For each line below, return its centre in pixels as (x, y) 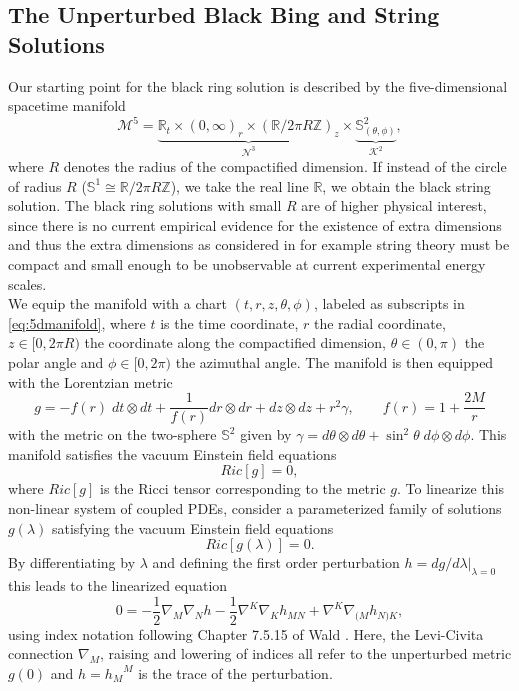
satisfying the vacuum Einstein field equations (192, 527)
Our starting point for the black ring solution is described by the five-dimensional (258, 85)
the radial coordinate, (379, 322)
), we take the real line (239, 185)
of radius (35, 185)
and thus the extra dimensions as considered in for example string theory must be (259, 244)
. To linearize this (451, 488)
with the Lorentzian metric (90, 381)
